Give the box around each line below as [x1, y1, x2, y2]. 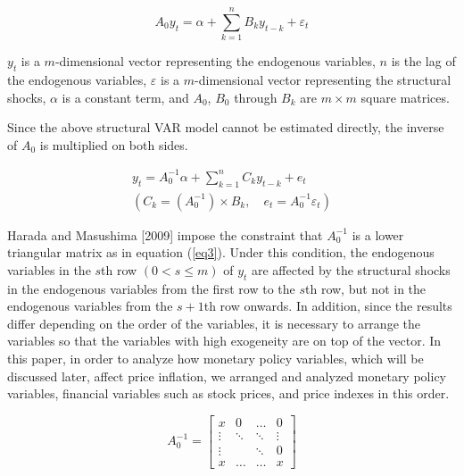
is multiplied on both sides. [39, 135, 188, 154]
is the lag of [391, 52, 456, 71]
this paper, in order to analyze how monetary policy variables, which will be [7, 349, 424, 368]
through [234, 88, 278, 106]
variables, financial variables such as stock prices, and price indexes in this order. [7, 384, 450, 403]
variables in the [7, 260, 91, 279]
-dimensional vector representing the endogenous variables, [54, 52, 376, 71]
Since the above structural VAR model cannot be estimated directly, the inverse [7, 118, 444, 137]
